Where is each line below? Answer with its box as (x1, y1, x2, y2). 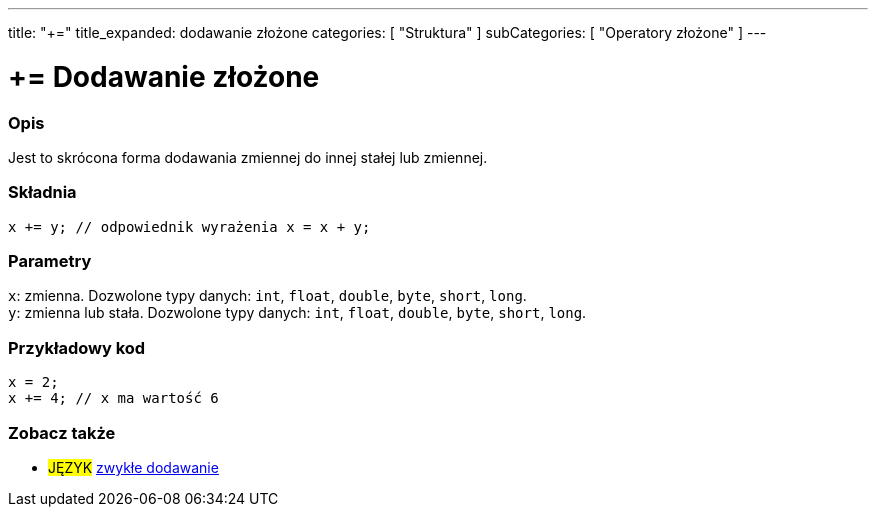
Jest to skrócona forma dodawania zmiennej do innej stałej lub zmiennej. (8, 148, 488, 166)
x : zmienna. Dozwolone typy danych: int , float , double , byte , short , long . (8, 287, 527, 305)
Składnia (8, 182, 77, 203)
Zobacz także (8, 422, 116, 443)
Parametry (8, 251, 92, 271)
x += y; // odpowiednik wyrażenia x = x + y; (8, 218, 371, 235)
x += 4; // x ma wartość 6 (8, 390, 219, 407)
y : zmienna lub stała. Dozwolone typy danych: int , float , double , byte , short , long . (8, 304, 587, 322)
